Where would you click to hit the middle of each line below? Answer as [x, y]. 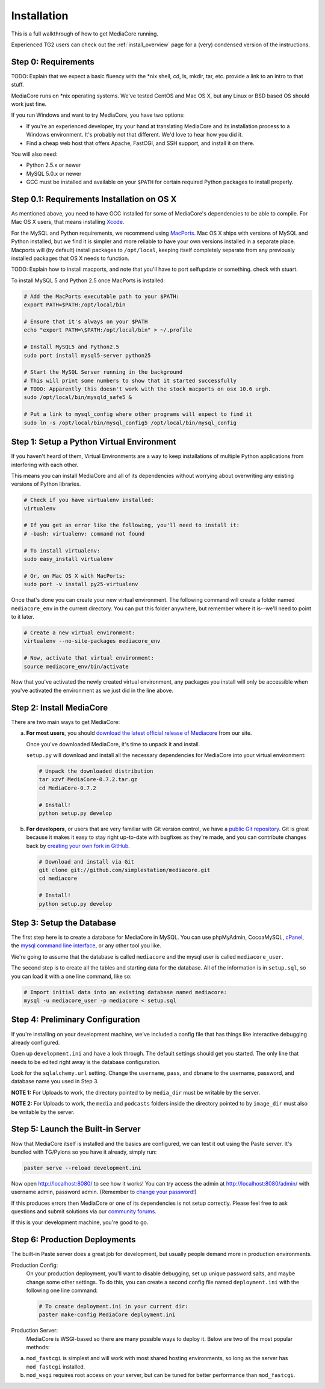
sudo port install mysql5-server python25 [87, 355]
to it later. [23, 616]
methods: [38, 1347]
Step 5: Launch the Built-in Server [76, 1129]
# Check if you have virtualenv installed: [89, 500]
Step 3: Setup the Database [64, 923]
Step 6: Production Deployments [73, 1240]
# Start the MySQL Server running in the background [103, 372]
